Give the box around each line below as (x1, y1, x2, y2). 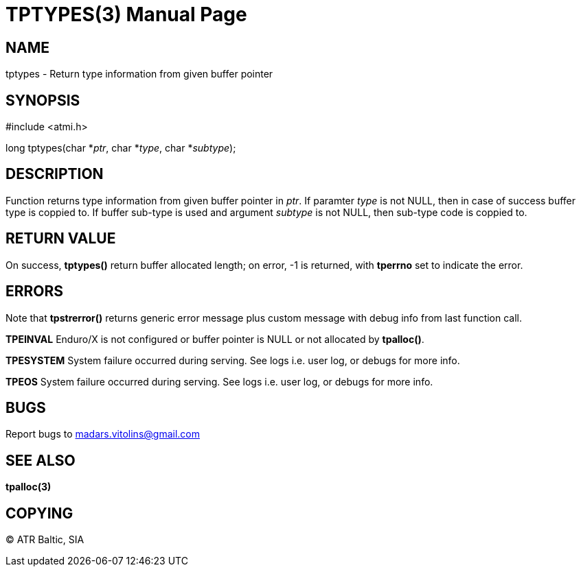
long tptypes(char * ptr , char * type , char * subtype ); (5, 142, 236, 154)
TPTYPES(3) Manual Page (5, 3, 247, 26)
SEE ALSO (5, 451, 76, 469)
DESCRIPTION (5, 165, 104, 183)
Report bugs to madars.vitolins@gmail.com (5, 428, 200, 440)
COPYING (5, 504, 73, 522)
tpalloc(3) (5, 481, 52, 493)
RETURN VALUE (5, 230, 116, 248)
